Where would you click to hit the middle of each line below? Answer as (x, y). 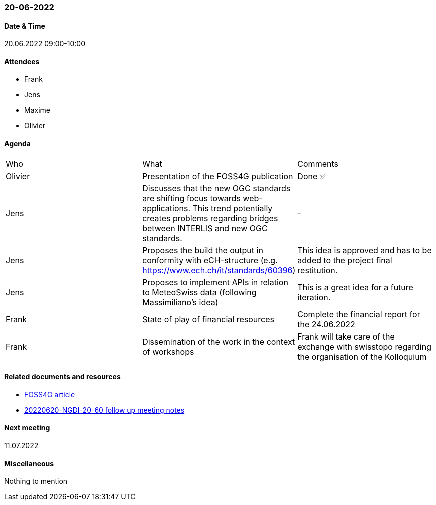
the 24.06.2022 (326, 324)
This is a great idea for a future (355, 287)
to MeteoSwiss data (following (199, 292)
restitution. (317, 270)
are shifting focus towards (191, 198)
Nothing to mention (36, 481)
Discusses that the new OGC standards (216, 188)
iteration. (314, 297)
